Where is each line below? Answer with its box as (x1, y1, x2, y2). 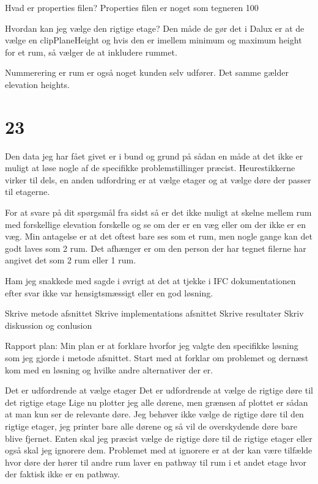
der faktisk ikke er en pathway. (5, 468, 120, 480)
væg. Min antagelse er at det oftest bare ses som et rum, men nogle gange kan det (5, 230, 312, 243)
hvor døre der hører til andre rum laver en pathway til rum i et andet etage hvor (5, 455, 307, 468)
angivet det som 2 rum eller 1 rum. (5, 254, 136, 266)
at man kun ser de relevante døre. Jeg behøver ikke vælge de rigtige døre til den (5, 408, 304, 420)
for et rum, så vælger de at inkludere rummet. (5, 45, 177, 58)
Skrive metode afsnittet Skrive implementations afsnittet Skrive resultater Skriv (5, 307, 304, 320)
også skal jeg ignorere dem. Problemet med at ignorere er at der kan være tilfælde (5, 444, 312, 457)
